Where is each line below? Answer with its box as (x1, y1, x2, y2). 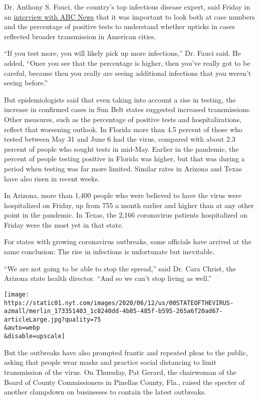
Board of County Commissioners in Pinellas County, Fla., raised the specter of (4, 376, 245, 387)
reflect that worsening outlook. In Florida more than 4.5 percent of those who (4, 124, 242, 134)
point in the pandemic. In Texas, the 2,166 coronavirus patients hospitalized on (4, 210, 247, 220)
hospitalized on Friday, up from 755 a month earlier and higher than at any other (4, 199, 254, 210)
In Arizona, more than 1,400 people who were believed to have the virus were (4, 190, 241, 201)
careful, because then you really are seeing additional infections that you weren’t (4, 67, 251, 78)
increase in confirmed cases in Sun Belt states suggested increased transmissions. (4, 104, 251, 115)
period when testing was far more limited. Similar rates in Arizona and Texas (4, 163, 242, 173)
